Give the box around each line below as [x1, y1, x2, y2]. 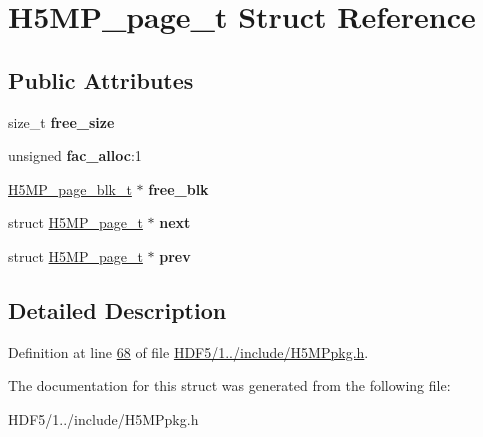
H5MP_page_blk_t [8, 178, 132, 199]
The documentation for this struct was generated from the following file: [8, 375, 451, 396]
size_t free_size [8, 111, 115, 132]
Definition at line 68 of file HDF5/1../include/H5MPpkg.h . [8, 341, 369, 362]
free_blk [148, 178, 209, 199]
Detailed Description [8, 294, 227, 325]
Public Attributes [8, 64, 194, 95]
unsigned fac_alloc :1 [8, 145, 142, 166]
